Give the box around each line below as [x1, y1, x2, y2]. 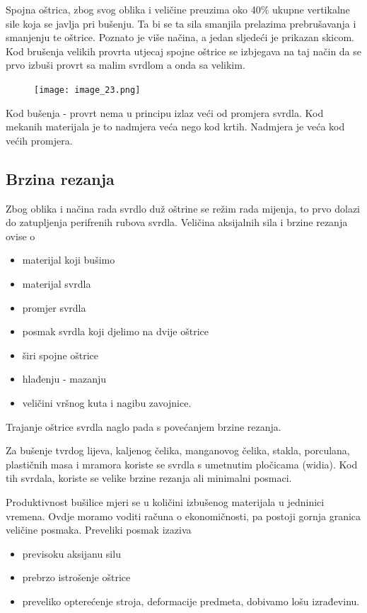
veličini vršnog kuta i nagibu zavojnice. [22, 395, 192, 410]
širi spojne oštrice [22, 347, 99, 362]
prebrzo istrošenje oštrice [22, 570, 131, 585]
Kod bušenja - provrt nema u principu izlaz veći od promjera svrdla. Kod [6, 105, 324, 120]
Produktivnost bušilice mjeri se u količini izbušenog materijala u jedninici [6, 494, 325, 509]
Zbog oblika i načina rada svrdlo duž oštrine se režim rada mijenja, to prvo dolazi [6, 201, 360, 215]
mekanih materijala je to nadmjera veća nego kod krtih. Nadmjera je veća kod [6, 119, 345, 134]
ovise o [6, 228, 35, 243]
